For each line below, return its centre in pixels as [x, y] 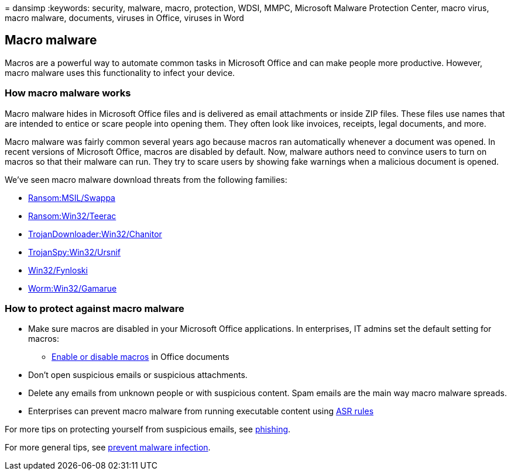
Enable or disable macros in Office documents [140, 357]
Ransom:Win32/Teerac [72, 216]
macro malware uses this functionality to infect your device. [120, 72]
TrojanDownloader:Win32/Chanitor [95, 234]
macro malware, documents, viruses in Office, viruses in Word [124, 18]
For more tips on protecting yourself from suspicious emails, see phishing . [148, 429]
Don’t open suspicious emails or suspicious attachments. [138, 375]
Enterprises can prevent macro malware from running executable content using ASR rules [201, 411]
